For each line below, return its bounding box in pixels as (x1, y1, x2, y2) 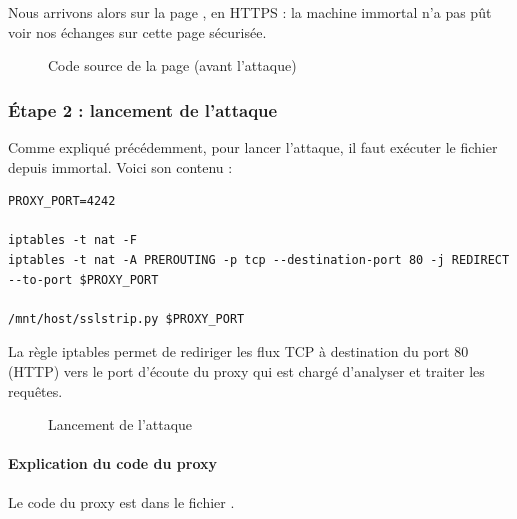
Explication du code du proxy (8, 453, 218, 474)
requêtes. (8, 380, 63, 401)
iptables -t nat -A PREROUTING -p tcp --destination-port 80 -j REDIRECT (8, 252, 510, 267)
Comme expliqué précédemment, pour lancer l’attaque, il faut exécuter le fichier (8, 137, 498, 157)
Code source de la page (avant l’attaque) (48, 55, 297, 76)
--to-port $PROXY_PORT (8, 272, 159, 287)
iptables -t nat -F (8, 233, 137, 248)
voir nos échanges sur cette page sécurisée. (8, 21, 267, 42)
